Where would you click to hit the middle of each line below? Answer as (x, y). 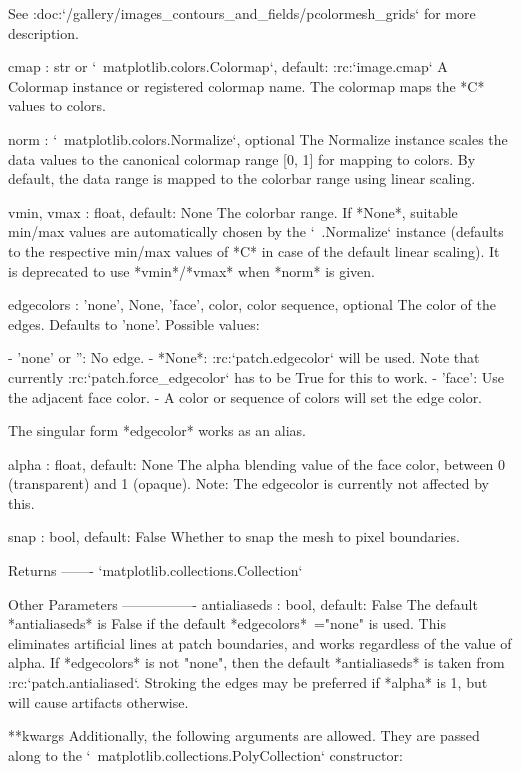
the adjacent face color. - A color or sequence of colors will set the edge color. (245, 396)
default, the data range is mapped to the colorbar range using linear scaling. (242, 178)
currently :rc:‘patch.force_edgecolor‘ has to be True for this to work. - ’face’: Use (256, 376)
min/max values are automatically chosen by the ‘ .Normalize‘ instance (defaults (256, 231)
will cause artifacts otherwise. (98, 701)
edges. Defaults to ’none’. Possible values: (134, 323)
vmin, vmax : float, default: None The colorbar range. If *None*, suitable (233, 211)
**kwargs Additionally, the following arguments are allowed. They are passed (244, 735)
